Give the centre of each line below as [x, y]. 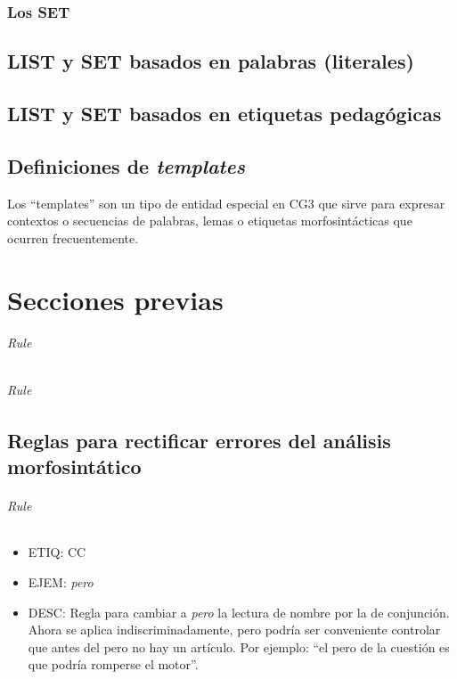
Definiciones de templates [126, 165]
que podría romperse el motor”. [113, 664]
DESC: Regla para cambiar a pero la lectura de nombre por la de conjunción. [239, 612]
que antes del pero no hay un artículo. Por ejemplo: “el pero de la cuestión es [239, 646]
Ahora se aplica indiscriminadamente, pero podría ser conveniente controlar [234, 630]
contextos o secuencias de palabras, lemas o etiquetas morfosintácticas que [210, 221]
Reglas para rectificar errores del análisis [199, 440]
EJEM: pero [61, 581]
